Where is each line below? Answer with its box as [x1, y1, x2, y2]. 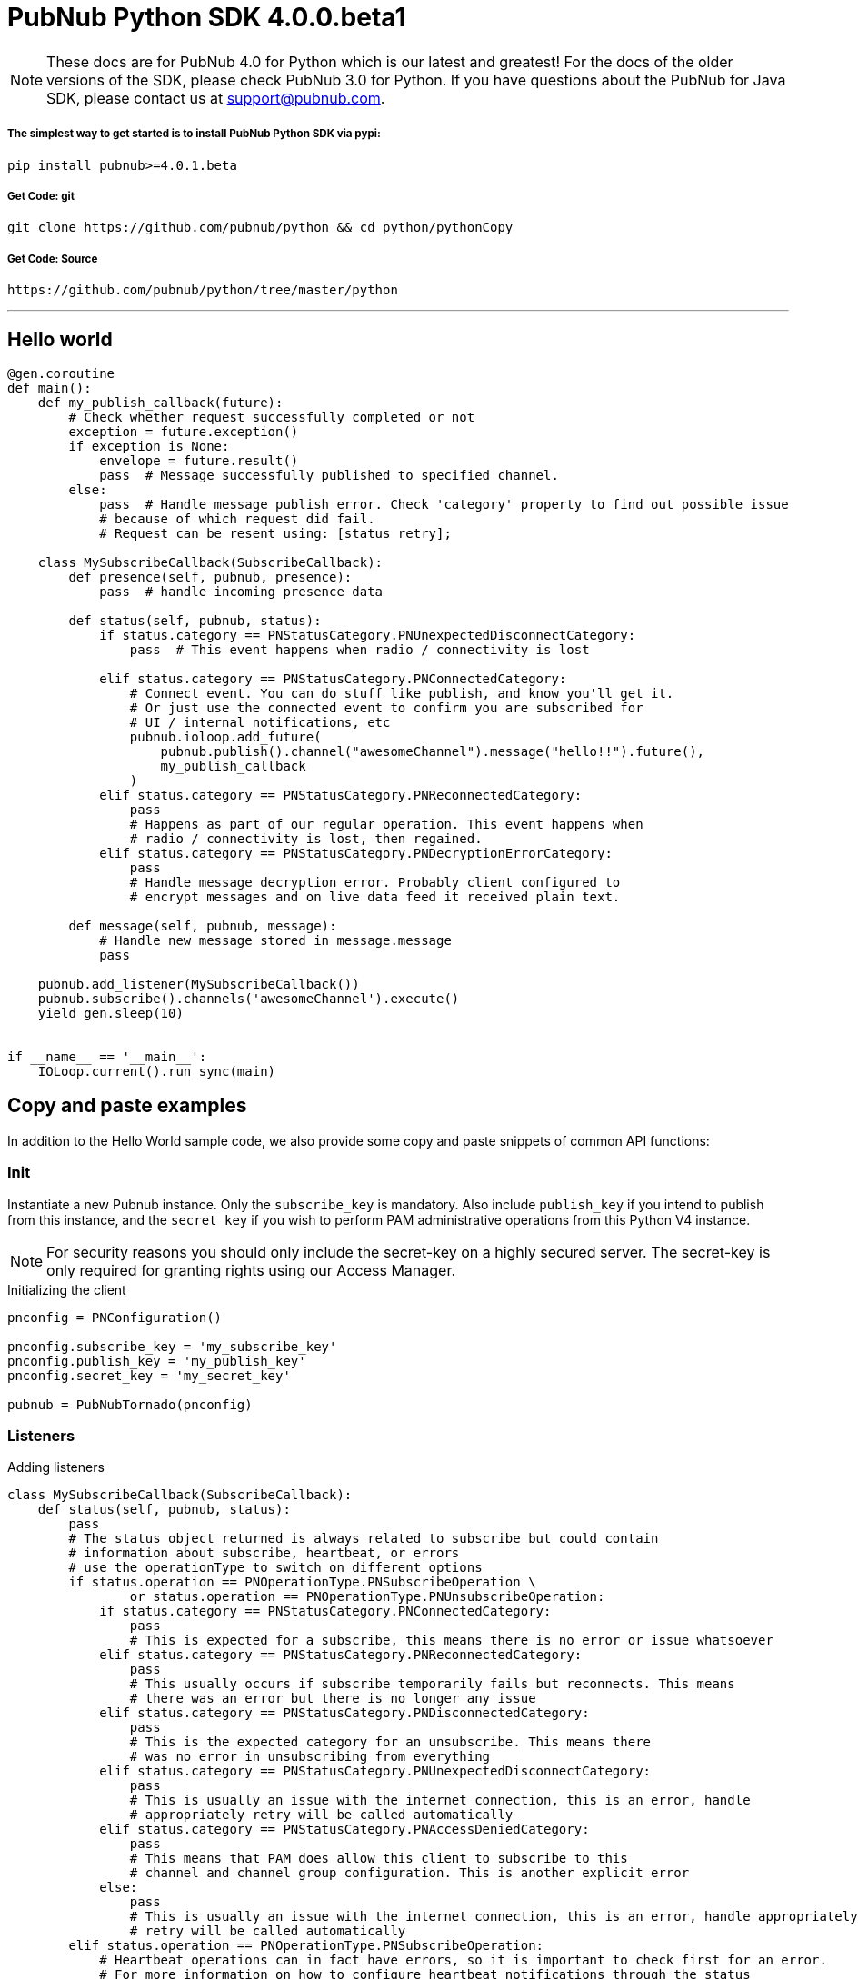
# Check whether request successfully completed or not [68, 409, 475, 424]
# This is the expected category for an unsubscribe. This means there [129, 1735, 652, 1750]
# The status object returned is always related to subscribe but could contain [68, 1531, 659, 1546]
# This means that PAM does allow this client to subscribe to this [129, 1851, 628, 1866]
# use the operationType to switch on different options [68, 1560, 483, 1576]
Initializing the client [7, 1281, 126, 1298]
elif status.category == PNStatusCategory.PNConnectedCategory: [99, 671, 567, 686]
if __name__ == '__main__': [7, 1049, 207, 1064]
